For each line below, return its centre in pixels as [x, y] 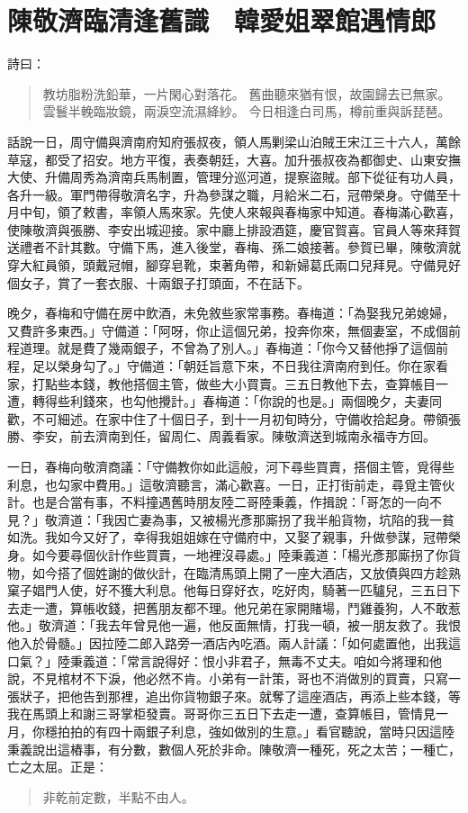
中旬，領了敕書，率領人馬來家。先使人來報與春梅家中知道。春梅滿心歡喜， [240, 212]
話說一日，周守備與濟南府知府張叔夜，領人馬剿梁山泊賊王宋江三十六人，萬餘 [234, 141]
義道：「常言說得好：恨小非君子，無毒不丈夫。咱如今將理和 [256, 660]
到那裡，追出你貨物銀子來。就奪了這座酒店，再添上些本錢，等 [278, 696]
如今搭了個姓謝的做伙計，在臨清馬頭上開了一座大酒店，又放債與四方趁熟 [246, 572]
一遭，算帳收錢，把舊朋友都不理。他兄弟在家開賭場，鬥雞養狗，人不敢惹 [246, 607]
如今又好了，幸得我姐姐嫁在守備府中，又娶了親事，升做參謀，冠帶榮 [259, 537]
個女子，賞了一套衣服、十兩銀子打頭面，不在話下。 [158, 282]
